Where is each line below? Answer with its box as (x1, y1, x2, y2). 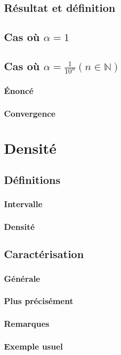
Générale (4, 272, 40, 284)
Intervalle (4, 198, 42, 210)
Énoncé (4, 85, 34, 97)
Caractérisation (4, 246, 84, 262)
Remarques (4, 317, 49, 330)
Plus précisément (4, 295, 74, 307)
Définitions (4, 172, 61, 187)
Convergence (4, 107, 56, 120)
